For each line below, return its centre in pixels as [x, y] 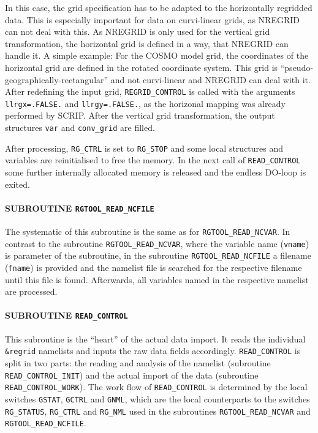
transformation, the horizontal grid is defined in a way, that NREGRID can [147, 43]
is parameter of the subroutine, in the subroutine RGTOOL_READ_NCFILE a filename [158, 255]
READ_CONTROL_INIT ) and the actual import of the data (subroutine [132, 375]
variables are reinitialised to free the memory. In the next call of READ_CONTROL [153, 160]
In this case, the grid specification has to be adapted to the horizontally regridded [159, 7]
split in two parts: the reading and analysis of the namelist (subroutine [138, 363]
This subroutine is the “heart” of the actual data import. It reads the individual [155, 339]
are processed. [31, 291]
